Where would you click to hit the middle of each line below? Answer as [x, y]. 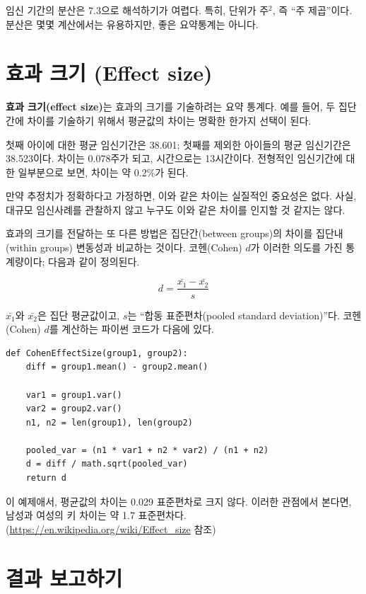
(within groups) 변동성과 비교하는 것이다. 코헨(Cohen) [124, 247]
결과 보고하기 [64, 577]
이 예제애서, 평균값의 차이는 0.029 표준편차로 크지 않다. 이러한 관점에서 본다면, [179, 501]
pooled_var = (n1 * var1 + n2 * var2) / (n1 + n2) [147, 450]
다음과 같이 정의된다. [94, 261]
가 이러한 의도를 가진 [296, 247]
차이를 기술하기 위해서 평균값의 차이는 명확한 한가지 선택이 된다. [169, 120]
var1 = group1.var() [74, 395]
